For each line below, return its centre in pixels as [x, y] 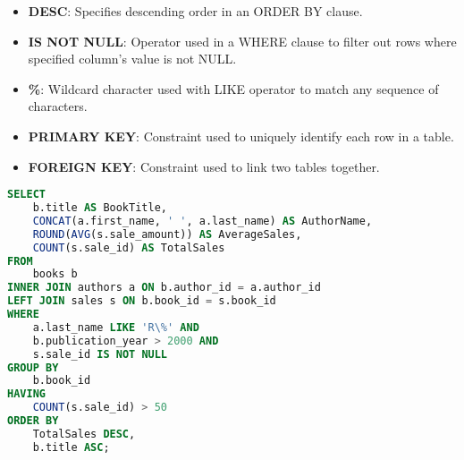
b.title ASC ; [71, 447]
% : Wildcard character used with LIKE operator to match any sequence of [233, 88]
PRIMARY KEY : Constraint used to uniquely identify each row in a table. [241, 136]
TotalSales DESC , [84, 434]
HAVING [26, 394]
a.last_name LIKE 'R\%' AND [116, 327]
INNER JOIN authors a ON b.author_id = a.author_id [164, 288]
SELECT [26, 195]
